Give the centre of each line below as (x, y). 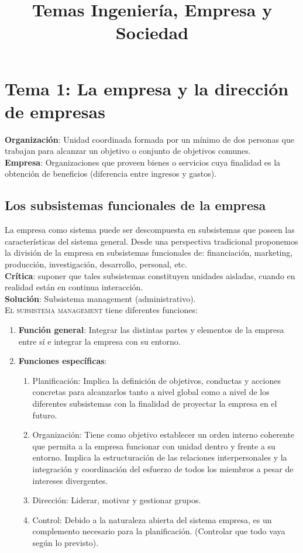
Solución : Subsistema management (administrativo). (100, 298)
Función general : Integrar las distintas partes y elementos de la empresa (151, 330)
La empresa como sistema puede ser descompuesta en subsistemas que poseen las (150, 230)
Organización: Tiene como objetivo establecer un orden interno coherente (163, 434)
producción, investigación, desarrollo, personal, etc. (96, 264)
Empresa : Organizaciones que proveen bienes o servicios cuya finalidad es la (143, 162)
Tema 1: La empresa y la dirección (147, 88)
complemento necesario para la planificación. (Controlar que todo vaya (159, 531)
